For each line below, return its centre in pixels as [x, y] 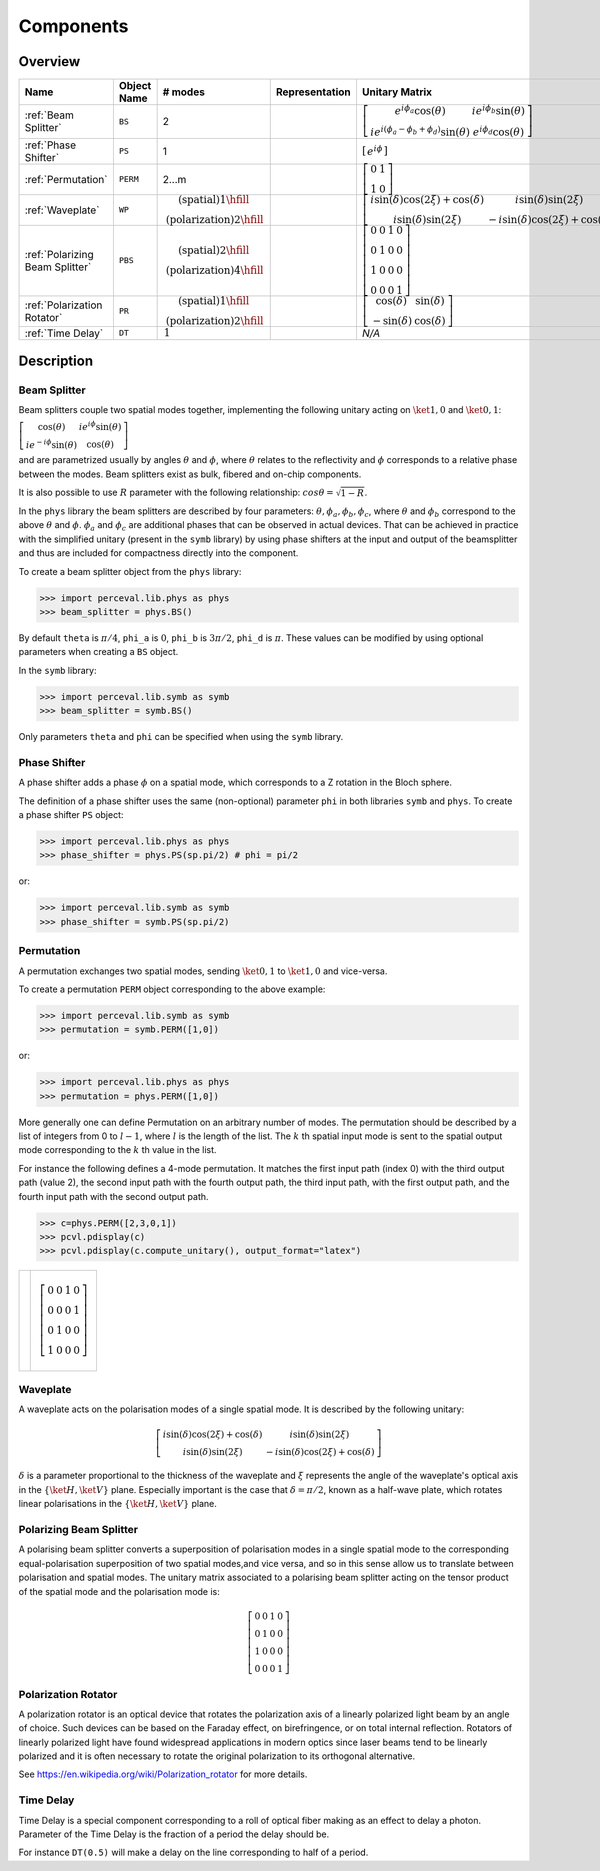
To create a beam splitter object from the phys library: [130, 571]
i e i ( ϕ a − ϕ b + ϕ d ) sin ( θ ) [420, 131]
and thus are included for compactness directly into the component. [158, 553]
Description [56, 361]
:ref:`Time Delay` [64, 333]
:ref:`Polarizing [59, 254]
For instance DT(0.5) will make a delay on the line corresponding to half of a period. [193, 1852]
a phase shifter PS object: [71, 815]
